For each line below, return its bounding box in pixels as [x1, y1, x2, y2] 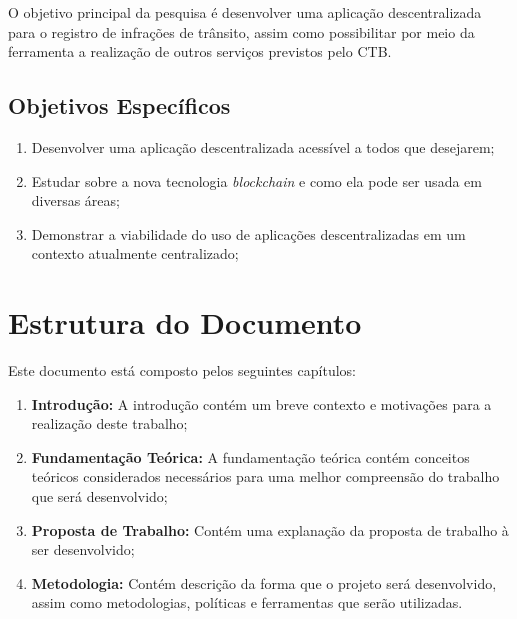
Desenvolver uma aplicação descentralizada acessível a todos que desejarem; [31, 136, 495, 157]
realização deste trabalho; [31, 413, 188, 434]
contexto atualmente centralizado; [31, 243, 239, 264]
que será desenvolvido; [31, 486, 168, 507]
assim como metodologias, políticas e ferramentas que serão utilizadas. [31, 592, 463, 613]
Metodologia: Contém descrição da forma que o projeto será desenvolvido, [31, 572, 497, 593]
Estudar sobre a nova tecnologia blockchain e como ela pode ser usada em [31, 170, 482, 191]
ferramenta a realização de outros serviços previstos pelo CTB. [8, 41, 392, 62]
